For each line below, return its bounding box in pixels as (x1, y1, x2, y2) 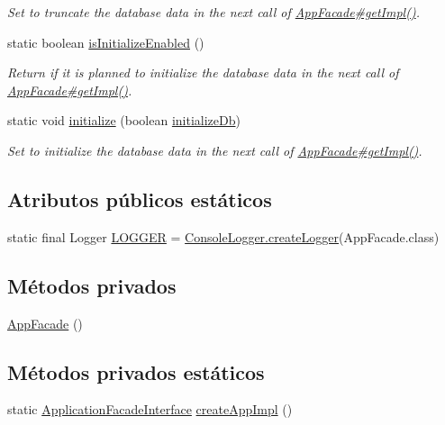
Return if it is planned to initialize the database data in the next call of (7, 63, 399, 82)
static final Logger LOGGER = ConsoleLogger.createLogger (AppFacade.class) (7, 227, 440, 246)
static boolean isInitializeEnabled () (7, 32, 204, 51)
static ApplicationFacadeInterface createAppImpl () (7, 400, 293, 419)
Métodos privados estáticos (7, 357, 265, 385)
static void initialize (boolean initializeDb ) (7, 111, 241, 130)
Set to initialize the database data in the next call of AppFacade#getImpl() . (7, 140, 422, 159)
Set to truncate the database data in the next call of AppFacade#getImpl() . (7, 3, 420, 21)
